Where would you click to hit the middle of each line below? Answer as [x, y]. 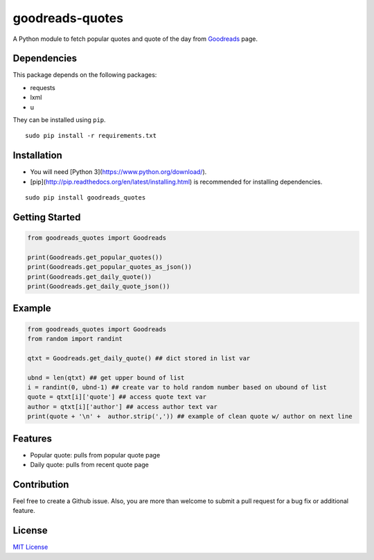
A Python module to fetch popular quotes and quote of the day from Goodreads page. [135, 39]
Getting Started [47, 217]
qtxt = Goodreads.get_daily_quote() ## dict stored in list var [139, 358]
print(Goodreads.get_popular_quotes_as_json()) [109, 267]
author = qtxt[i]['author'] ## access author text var [122, 406]
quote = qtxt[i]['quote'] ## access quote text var [117, 397]
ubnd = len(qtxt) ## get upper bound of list [106, 377]
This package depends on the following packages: [85, 75]
